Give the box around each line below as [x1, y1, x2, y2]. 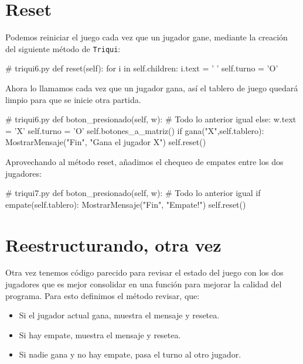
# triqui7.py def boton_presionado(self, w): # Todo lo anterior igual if [5, 187, 261, 199]
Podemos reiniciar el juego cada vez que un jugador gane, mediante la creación [5, 31, 288, 43]
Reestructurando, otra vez [5, 232, 222, 256]
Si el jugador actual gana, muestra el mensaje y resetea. [19, 309, 220, 321]
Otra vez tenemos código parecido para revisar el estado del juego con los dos [5, 266, 284, 279]
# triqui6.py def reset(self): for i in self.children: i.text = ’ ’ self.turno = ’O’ [5, 62, 278, 74]
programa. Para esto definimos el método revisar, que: [5, 289, 200, 301]
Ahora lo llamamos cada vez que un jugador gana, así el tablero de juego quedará [5, 81, 298, 94]
